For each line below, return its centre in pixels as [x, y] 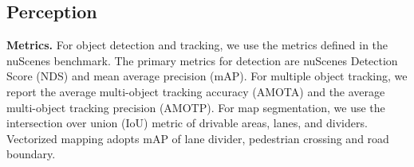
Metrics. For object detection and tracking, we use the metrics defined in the [197, 45]
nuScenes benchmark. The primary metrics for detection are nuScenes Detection [202, 60]
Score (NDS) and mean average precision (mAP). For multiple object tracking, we [207, 76]
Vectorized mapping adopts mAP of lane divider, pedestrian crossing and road [198, 138]
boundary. [31, 154]
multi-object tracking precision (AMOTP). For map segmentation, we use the [196, 107]
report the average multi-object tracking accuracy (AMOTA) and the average [196, 91]
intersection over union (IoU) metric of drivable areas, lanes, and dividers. [187, 123]
